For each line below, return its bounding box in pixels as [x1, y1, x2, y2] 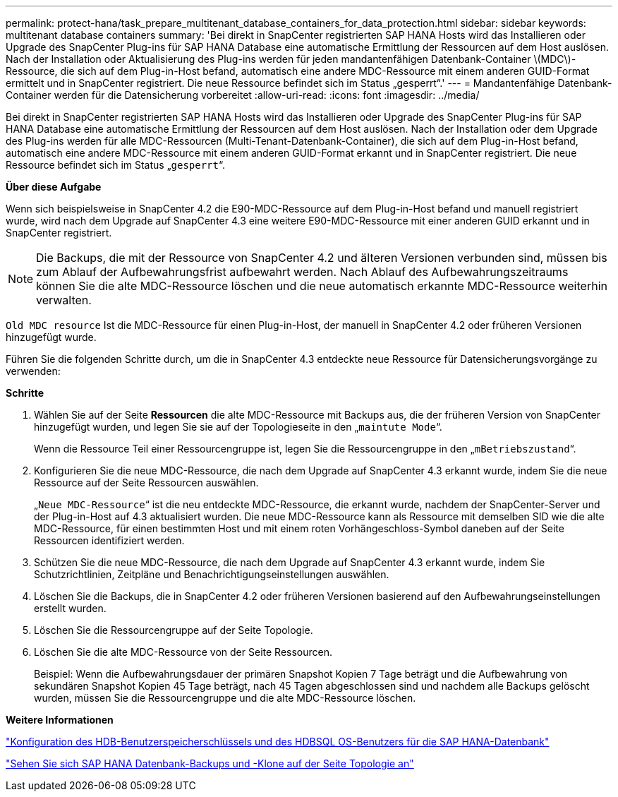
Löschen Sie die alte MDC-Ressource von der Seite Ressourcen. [34, 646, 332, 658]
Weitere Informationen [6, 714, 114, 726]
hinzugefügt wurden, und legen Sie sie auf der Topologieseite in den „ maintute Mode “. [34, 421, 442, 433]
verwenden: [6, 365, 61, 377]
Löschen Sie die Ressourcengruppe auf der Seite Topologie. [34, 624, 313, 636]
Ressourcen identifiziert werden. [34, 534, 185, 546]
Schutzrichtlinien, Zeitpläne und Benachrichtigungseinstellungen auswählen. [34, 568, 389, 580]
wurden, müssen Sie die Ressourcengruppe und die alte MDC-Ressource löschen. [34, 692, 416, 704]
